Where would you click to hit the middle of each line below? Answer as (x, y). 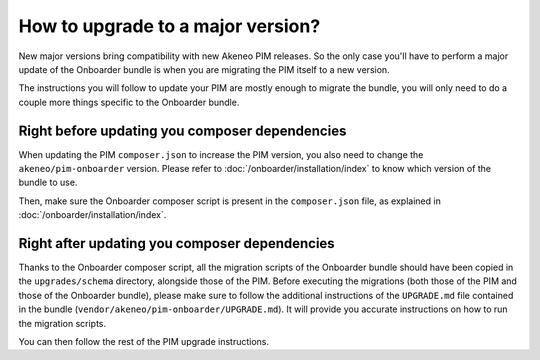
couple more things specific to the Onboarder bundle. (129, 102)
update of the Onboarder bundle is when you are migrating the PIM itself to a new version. (204, 69)
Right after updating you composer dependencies (176, 243)
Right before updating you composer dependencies (182, 130)
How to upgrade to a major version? (169, 26)
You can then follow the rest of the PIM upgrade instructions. (144, 342)
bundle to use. (48, 182)
